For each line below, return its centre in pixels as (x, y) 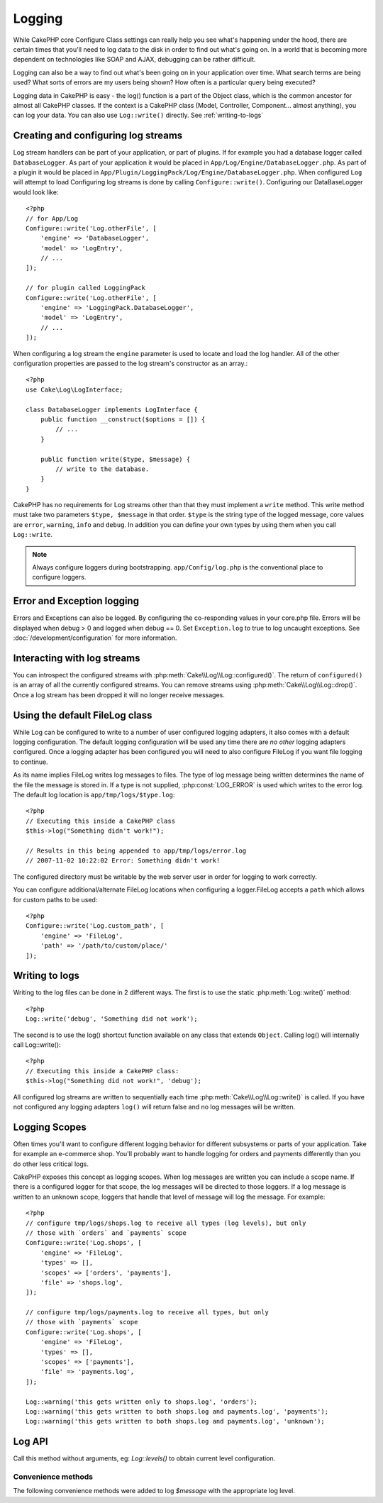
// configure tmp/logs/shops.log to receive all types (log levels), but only (166, 1223)
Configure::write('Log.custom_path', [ (95, 926)
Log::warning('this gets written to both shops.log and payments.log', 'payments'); (177, 1412)
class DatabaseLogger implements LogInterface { (112, 409)
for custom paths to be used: (55, 899)
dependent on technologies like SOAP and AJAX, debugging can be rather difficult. (134, 60)
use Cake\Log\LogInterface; (74, 389)
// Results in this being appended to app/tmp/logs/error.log (136, 851)
